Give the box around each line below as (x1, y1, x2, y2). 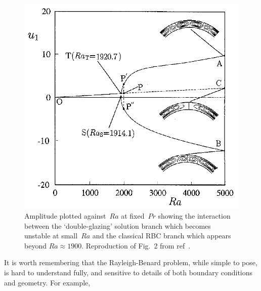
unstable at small (24, 230, 78, 241)
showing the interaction (158, 211, 231, 221)
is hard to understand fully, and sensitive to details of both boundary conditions (4, 267, 253, 277)
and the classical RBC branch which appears (92, 230, 231, 241)
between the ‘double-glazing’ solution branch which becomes (24, 220, 211, 231)
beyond (24, 240, 47, 251)
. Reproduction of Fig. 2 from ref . (81, 240, 191, 251)
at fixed (121, 211, 145, 221)
